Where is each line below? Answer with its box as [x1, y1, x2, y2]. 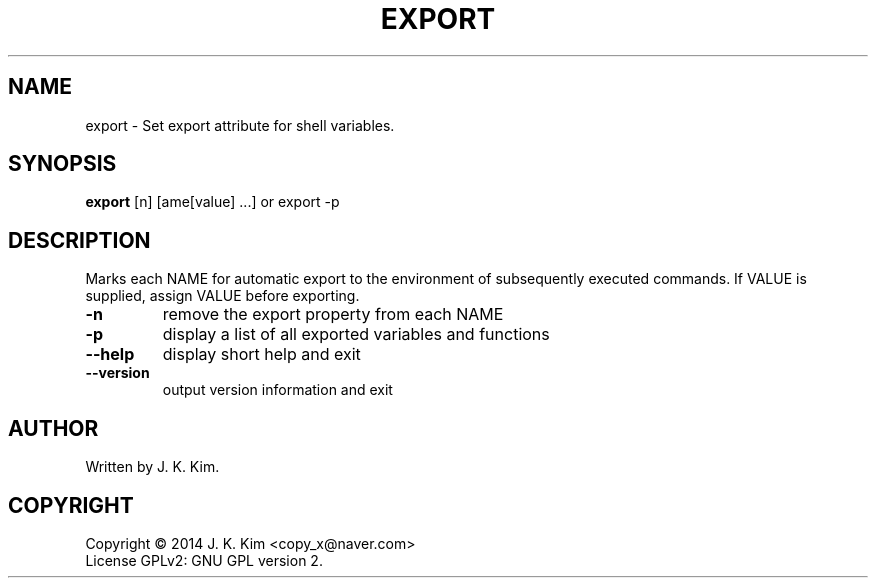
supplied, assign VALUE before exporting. [85, 287, 360, 305]
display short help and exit [162, 344, 361, 365]
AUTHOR [8, 415, 99, 441]
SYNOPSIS [8, 151, 117, 177]
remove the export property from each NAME [162, 304, 504, 325]
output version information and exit [162, 381, 393, 399]
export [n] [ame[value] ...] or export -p [85, 193, 340, 211]
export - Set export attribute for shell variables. [85, 116, 395, 134]
